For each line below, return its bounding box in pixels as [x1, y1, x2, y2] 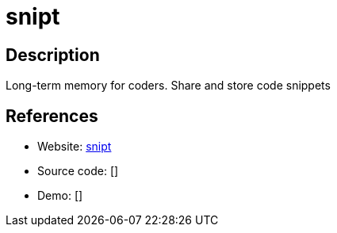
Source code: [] [37, 164, 119, 178]
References [6, 105, 98, 126]
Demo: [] [37, 189, 83, 203]
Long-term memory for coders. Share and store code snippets [6, 78, 331, 93]
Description [6, 44, 100, 65]
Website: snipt [37, 139, 112, 154]
